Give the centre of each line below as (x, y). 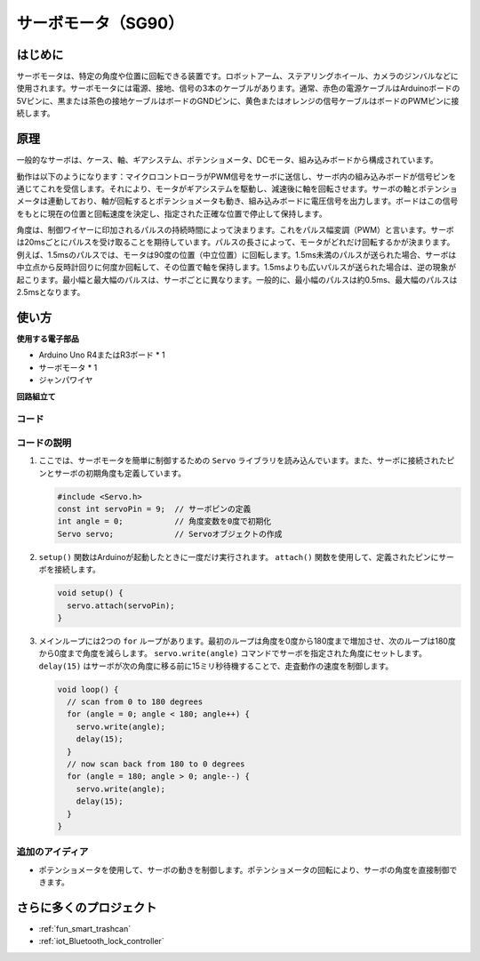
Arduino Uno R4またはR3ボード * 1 (102, 355)
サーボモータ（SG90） (100, 23)
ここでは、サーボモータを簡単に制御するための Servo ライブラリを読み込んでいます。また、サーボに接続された (243, 460)
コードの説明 (44, 443)
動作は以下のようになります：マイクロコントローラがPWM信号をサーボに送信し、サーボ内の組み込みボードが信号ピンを (236, 176)
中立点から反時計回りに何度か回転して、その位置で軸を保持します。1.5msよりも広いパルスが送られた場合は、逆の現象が (236, 268)
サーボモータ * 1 (68, 367)
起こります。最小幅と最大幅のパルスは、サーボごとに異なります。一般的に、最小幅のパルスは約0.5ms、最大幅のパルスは (237, 279)
